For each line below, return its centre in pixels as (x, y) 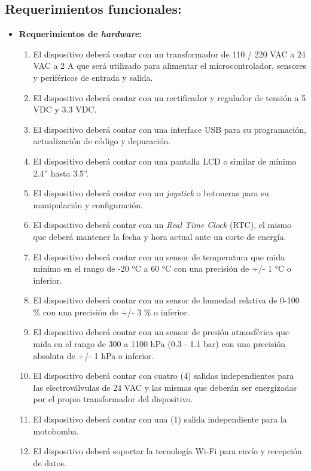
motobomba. (56, 431)
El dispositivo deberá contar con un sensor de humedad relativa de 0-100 (166, 300)
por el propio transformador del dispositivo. (113, 399)
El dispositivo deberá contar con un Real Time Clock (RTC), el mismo (162, 225)
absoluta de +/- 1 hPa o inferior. (94, 355)
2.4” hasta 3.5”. (61, 173)
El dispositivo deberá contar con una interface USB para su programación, (170, 129)
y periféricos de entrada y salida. (93, 77)
